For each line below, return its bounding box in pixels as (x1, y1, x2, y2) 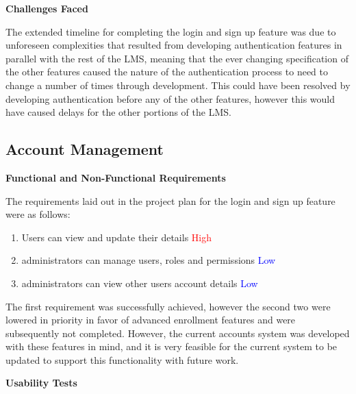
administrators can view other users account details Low (21, 275, 258, 290)
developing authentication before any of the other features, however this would (5, 91, 335, 106)
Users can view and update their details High (21, 230, 212, 244)
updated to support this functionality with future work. (5, 352, 239, 367)
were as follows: (5, 207, 71, 221)
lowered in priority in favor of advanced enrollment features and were (5, 312, 296, 327)
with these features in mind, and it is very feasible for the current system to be (5, 339, 338, 354)
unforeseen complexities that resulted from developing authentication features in (5, 38, 342, 52)
